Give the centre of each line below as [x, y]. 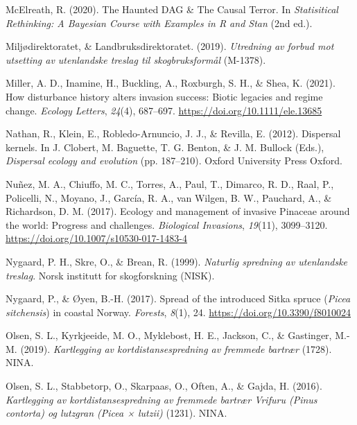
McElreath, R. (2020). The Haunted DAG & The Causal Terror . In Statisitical [172, 9]
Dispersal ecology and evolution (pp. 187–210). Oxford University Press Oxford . [174, 161]
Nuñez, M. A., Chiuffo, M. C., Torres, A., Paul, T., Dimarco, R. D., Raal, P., [170, 183]
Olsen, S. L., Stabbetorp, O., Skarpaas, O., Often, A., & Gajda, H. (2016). [164, 386]
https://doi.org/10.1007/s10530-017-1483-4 [96, 238]
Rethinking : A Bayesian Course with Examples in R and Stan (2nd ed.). [159, 23]
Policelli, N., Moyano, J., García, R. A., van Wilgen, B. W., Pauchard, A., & [169, 197]
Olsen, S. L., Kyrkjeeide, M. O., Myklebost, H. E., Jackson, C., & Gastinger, [169, 335]
